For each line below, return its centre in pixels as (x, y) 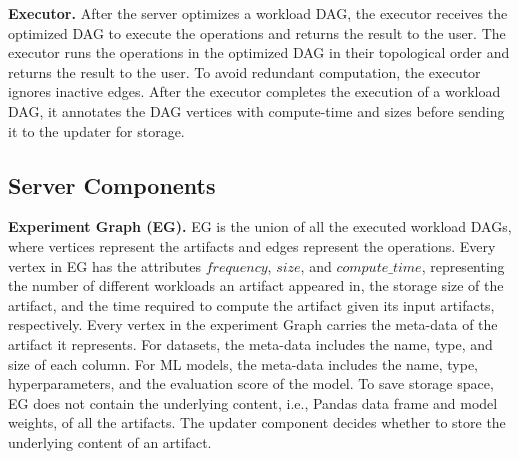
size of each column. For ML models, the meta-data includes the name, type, (243, 363)
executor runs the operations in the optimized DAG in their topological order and (259, 52)
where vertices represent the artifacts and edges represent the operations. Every (252, 245)
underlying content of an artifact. (110, 441)
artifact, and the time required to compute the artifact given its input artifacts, (251, 304)
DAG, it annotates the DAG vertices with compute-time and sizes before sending (256, 110)
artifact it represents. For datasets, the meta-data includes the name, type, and (250, 343)
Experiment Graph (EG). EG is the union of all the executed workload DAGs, (260, 226)
